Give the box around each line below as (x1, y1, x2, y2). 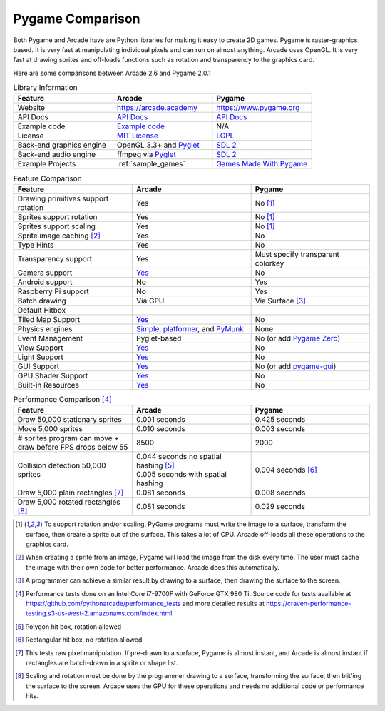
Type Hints (17, 240, 54, 250)
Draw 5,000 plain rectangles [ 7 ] (17, 488, 124, 498)
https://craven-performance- (266, 599, 351, 607)
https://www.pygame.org (216, 103, 300, 113)
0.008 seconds (255, 488, 306, 498)
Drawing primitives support (17, 193, 109, 203)
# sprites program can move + (17, 433, 120, 443)
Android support (17, 277, 73, 287)
